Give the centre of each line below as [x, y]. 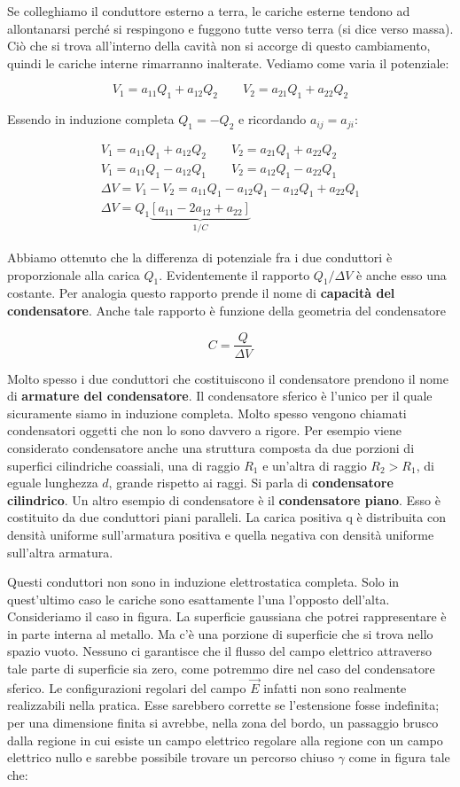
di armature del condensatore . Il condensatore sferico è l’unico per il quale [220, 396]
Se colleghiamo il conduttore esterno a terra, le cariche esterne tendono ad [209, 11]
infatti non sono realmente [335, 687]
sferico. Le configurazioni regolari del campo [127, 687]
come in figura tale [399, 757]
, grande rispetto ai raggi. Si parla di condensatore [251, 483]
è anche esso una [402, 274]
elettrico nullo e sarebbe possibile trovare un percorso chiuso [171, 757]
